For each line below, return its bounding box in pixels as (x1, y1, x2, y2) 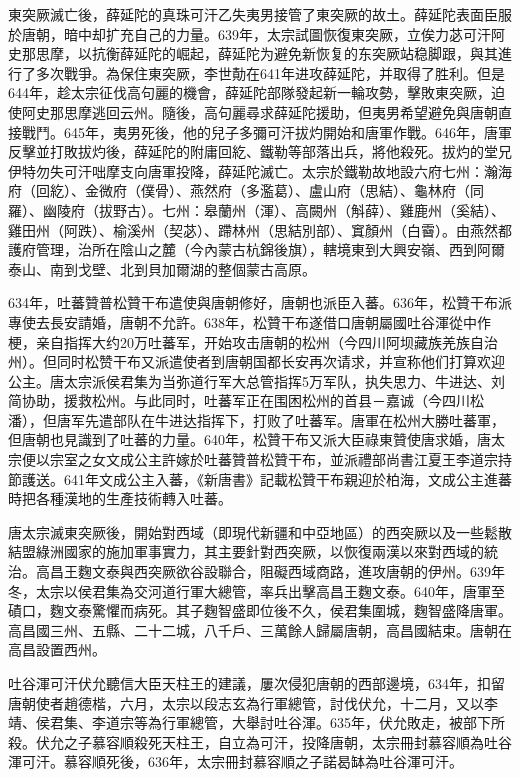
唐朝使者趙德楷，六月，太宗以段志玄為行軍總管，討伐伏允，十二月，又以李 (8, 692, 498, 713)
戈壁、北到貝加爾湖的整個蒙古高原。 (77, 258, 316, 279)
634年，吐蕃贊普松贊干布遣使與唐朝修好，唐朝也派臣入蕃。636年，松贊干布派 (8, 292, 512, 313)
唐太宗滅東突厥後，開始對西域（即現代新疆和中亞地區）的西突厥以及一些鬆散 (8, 521, 512, 542)
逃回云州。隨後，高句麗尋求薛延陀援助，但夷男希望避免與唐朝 (91, 101, 498, 122)
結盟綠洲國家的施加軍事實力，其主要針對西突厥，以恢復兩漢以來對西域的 (8, 541, 484, 562)
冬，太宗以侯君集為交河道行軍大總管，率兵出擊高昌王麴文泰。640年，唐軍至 (8, 580, 505, 601)
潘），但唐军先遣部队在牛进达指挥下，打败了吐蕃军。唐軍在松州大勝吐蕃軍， (8, 409, 505, 430)
